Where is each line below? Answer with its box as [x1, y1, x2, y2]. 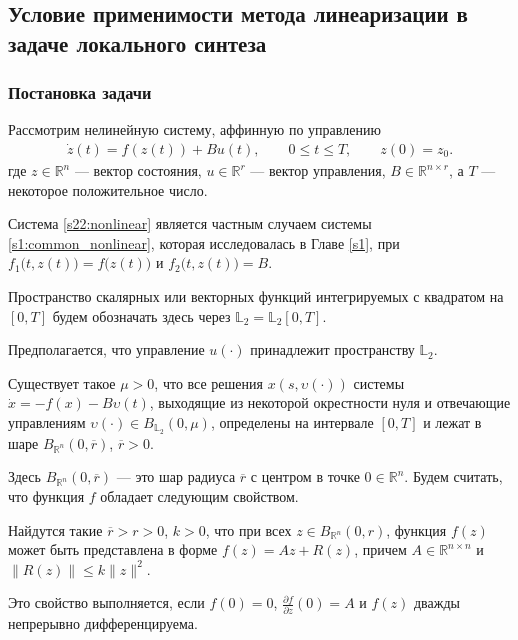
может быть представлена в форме [8, 539, 218, 560]
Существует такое [8, 372, 116, 393]
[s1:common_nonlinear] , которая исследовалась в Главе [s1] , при [8, 232, 400, 253]
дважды [413, 592, 460, 613]
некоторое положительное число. [8, 179, 208, 200]
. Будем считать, [404, 466, 503, 487]
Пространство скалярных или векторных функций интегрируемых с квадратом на [8, 285, 504, 306]
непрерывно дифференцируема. [8, 612, 198, 633]
